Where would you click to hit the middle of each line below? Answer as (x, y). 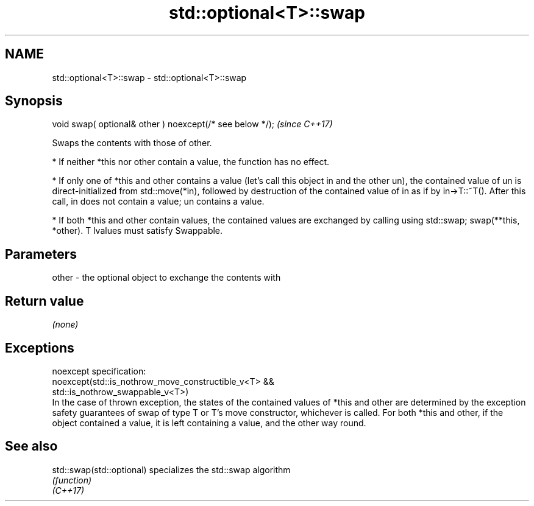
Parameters (41, 254)
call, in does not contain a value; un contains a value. (158, 202)
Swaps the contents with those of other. (132, 143)
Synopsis (34, 101)
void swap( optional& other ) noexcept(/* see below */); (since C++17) (192, 124)
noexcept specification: (99, 371)
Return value (44, 301)
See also (31, 446)
